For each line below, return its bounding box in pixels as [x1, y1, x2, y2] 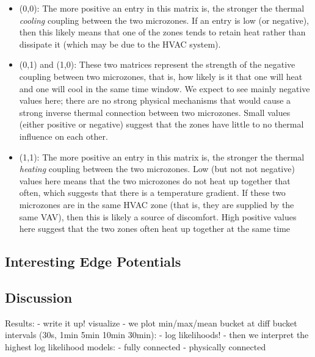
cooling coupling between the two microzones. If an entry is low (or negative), [19, 13, 309, 26]
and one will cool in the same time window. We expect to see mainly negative [19, 82, 310, 95]
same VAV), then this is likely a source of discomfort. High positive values [19, 210, 297, 223]
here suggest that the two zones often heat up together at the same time [19, 222, 291, 235]
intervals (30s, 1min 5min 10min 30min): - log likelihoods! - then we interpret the [5, 328, 309, 341]
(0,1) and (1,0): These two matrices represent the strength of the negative [19, 58, 295, 71]
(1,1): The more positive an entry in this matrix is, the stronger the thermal [19, 150, 305, 163]
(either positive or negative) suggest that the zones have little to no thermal [19, 118, 304, 131]
